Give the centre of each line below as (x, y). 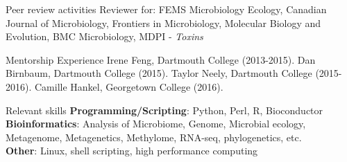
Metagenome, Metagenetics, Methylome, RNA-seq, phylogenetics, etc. (154, 137)
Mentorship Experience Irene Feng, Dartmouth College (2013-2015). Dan (161, 59)
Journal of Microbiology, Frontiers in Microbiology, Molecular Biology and (163, 22)
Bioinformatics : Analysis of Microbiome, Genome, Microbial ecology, (156, 124)
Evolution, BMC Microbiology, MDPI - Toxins (104, 36)
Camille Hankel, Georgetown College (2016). (129, 86)
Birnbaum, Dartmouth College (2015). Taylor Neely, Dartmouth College (159, 73)
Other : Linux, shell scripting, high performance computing (132, 151)
